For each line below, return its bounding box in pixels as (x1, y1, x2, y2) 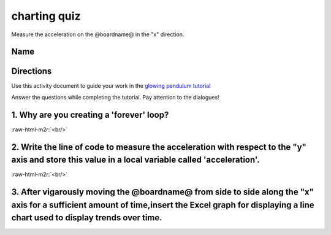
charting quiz (11, 9, 81, 23)
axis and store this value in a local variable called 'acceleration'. (11, 155, 260, 165)
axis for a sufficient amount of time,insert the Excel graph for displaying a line (11, 199, 314, 210)
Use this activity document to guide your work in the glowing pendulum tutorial (11, 82, 211, 90)
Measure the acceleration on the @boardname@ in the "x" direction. (11, 31, 185, 38)
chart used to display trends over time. (11, 212, 162, 223)
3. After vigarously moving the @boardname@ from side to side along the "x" (11, 187, 314, 198)
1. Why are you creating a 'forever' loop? (11, 109, 169, 120)
